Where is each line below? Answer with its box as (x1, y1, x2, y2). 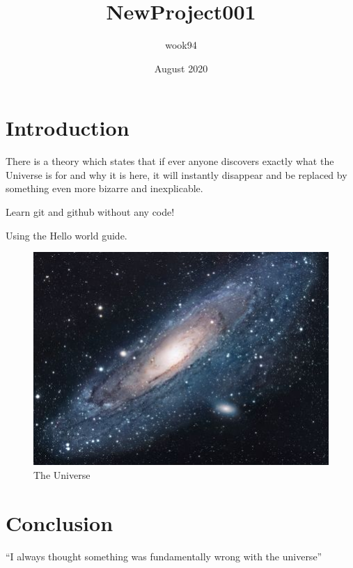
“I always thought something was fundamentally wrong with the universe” (6, 549, 322, 563)
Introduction (6, 113, 130, 142)
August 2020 (154, 61, 208, 75)
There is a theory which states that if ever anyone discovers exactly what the (6, 154, 334, 168)
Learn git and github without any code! (6, 205, 175, 219)
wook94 (165, 38, 197, 52)
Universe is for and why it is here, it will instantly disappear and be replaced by (6, 167, 347, 182)
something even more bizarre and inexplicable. (6, 181, 203, 196)
